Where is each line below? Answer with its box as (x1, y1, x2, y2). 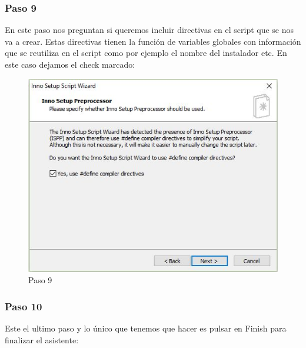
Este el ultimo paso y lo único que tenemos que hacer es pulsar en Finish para (5, 322, 287, 334)
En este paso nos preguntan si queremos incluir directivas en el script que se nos (5, 24, 294, 36)
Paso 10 (5, 299, 42, 313)
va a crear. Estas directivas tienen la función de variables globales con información (5, 35, 301, 47)
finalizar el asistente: (5, 333, 79, 346)
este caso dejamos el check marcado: (5, 58, 135, 70)
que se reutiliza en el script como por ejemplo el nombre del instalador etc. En (5, 47, 287, 59)
